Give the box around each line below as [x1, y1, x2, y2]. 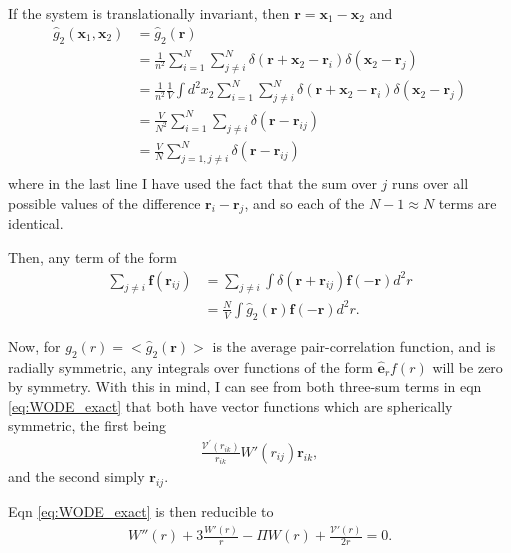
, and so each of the [244, 192, 365, 213]
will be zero [432, 356, 503, 377]
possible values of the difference [8, 192, 201, 213]
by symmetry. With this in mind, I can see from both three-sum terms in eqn [8, 376, 482, 397]
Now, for [8, 335, 61, 356]
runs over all [392, 172, 469, 193]
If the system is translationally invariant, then [8, 3, 290, 23]
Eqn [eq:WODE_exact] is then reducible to [8, 501, 274, 522]
